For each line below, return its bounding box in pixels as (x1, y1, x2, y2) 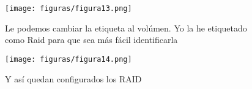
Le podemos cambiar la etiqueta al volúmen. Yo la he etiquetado (5, 21, 247, 34)
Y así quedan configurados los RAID (5, 72, 142, 85)
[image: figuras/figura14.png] (5, 54, 132, 64)
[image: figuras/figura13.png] (5, 4, 132, 13)
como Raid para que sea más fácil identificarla (5, 33, 178, 46)
